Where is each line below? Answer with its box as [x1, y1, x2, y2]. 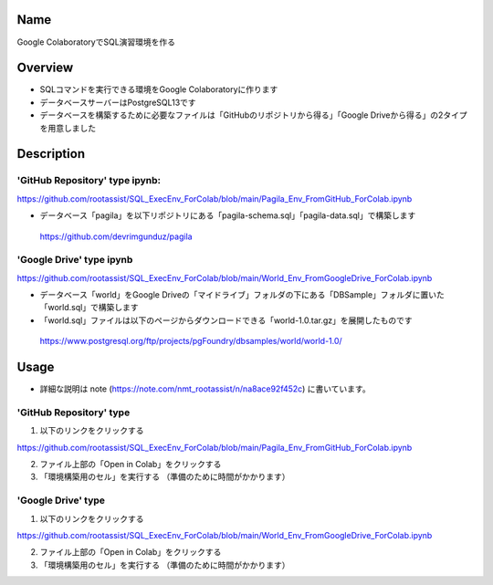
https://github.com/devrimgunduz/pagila [39, 231, 193, 242]
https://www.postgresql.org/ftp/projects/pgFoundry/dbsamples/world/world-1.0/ [39, 336, 342, 347]
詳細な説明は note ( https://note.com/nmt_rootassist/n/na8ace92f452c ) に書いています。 [39, 383, 371, 394]
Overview [16, 60, 74, 76]
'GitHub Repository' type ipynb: [16, 174, 162, 187]
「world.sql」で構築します [39, 302, 139, 313]
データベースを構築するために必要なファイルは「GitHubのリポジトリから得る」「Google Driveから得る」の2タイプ [39, 110, 467, 120]
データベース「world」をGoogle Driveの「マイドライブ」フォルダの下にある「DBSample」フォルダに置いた [39, 289, 445, 300]
